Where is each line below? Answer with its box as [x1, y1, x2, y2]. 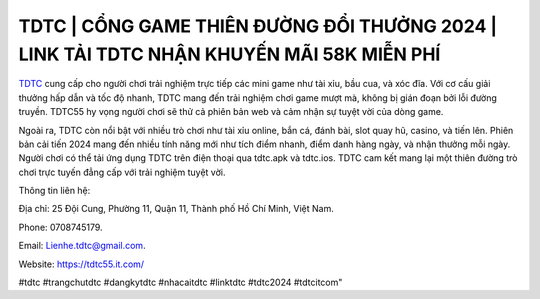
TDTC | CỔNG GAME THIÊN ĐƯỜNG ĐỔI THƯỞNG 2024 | [18, 15, 498, 37]
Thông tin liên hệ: [18, 185, 91, 197]
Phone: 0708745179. [18, 221, 104, 233]
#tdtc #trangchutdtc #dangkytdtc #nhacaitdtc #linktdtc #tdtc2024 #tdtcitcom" [18, 276, 343, 289]
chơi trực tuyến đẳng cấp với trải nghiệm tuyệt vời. [18, 166, 226, 178]
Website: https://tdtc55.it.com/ [18, 258, 145, 270]
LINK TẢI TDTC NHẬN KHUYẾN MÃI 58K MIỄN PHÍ [18, 43, 441, 65]
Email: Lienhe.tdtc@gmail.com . [18, 240, 146, 252]
